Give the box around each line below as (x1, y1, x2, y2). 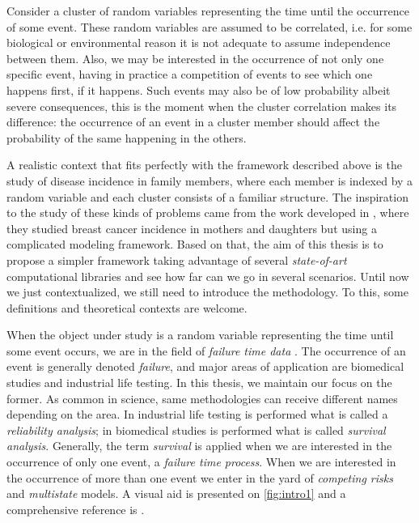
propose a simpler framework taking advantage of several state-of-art (6, 251, 347, 268)
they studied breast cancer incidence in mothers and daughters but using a (6, 219, 377, 236)
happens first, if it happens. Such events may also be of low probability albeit (6, 81, 391, 98)
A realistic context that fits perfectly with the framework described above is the (6, 156, 402, 173)
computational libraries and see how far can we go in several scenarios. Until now (6, 267, 409, 284)
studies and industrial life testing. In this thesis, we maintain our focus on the (6, 374, 392, 391)
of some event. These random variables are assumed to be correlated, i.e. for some (6, 18, 413, 35)
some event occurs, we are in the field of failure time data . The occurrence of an (6, 342, 406, 359)
